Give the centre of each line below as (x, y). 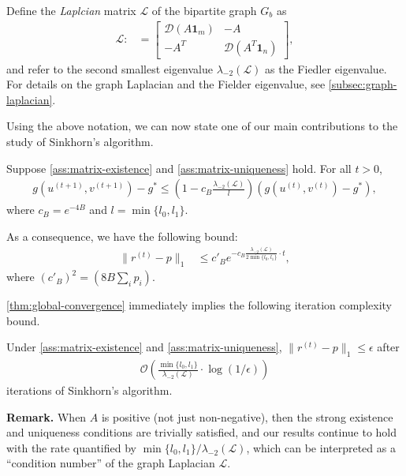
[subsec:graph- (363, 84)
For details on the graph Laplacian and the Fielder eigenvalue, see (166, 84)
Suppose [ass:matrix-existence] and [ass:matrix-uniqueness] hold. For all (179, 168)
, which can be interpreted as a (321, 447)
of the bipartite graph (204, 10)
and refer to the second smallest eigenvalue (110, 68)
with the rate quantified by (71, 447)
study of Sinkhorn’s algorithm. (80, 142)
